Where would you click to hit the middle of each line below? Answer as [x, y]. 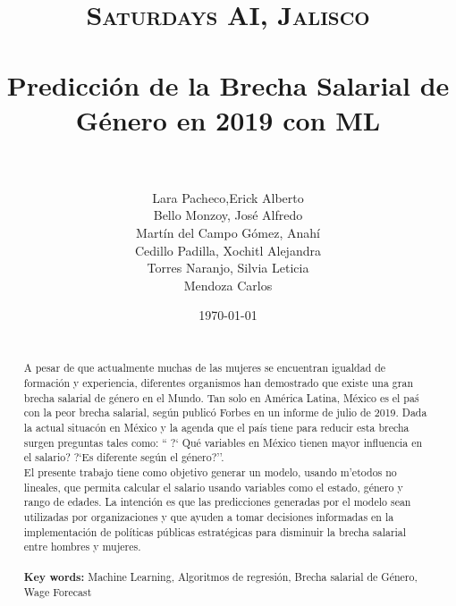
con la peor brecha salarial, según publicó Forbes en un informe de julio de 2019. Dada [225, 412]
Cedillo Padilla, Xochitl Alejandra [228, 250]
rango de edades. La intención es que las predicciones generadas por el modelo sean [217, 502]
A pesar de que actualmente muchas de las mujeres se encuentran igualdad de [205, 368]
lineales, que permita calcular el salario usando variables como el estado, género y [213, 487]
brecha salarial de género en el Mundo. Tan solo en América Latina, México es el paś [221, 397]
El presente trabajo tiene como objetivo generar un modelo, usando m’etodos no [210, 472]
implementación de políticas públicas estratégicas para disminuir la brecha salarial [215, 531]
